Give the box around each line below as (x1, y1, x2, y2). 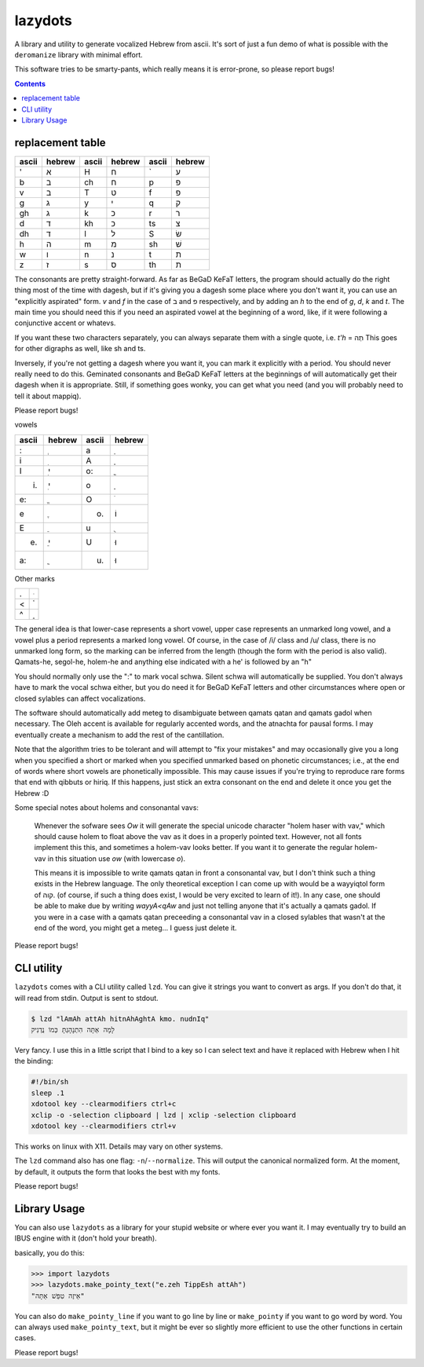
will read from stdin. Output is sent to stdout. (14, 993, 159, 1002)
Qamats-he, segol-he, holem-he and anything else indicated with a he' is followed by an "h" (14, 657, 312, 667)
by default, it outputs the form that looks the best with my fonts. (14, 1167, 221, 1176)
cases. (14, 1333, 36, 1343)
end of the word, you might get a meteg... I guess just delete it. (34, 923, 237, 933)
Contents (14, 79, 46, 88)
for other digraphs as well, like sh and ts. (14, 344, 146, 354)
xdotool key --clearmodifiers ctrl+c (31, 1100, 177, 1109)
